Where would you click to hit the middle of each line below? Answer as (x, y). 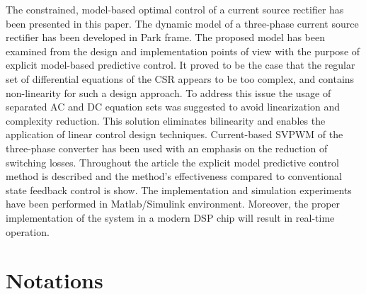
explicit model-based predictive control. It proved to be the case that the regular (181, 65)
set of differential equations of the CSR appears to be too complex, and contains (180, 78)
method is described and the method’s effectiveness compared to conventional (174, 176)
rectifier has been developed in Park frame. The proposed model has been (165, 37)
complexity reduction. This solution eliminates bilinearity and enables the (166, 120)
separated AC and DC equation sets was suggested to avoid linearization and (173, 107)
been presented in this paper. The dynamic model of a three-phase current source (182, 23)
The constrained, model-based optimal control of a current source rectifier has (175, 9)
